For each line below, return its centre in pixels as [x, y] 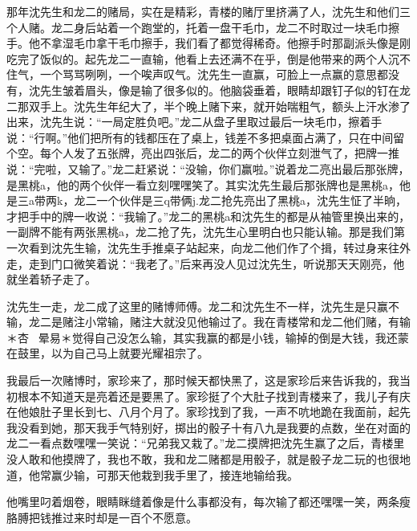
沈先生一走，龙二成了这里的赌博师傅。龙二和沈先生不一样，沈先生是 [186, 306]
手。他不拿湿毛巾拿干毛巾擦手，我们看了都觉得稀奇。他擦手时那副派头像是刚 [208, 43]
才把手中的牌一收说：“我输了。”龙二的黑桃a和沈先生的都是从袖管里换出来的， [208, 216]
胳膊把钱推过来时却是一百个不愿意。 [102, 517]
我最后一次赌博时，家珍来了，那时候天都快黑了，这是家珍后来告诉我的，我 [203, 380]
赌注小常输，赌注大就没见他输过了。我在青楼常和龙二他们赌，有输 [236, 322]
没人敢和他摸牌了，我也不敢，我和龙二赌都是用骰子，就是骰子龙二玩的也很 [203, 459]
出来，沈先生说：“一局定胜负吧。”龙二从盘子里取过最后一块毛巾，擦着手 [194, 122]
